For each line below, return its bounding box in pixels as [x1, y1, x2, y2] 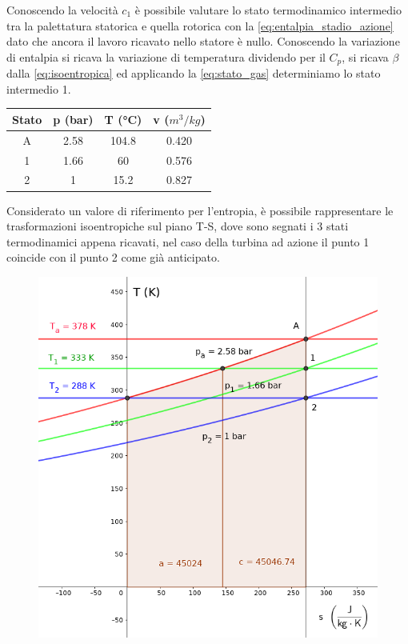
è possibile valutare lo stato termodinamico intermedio [134, 2, 402, 18]
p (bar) [53, 110, 94, 127]
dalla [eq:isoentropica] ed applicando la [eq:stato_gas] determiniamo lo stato [6, 65, 381, 82]
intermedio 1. [6, 80, 71, 97]
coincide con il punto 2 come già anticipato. [6, 249, 220, 266]
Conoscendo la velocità [6, 2, 118, 18]
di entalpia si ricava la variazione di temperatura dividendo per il [6, 48, 326, 65]
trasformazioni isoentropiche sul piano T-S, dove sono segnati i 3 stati [6, 218, 349, 234]
